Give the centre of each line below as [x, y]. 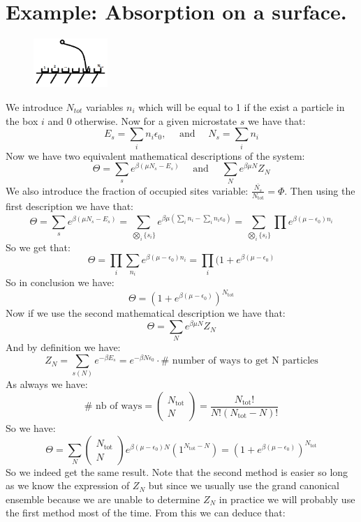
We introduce [34, 107]
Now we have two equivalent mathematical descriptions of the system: [155, 155]
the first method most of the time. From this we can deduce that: [146, 513]
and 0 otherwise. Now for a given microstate [142, 120]
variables [104, 107]
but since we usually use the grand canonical [244, 485]
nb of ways [119, 407]
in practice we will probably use [287, 499]
